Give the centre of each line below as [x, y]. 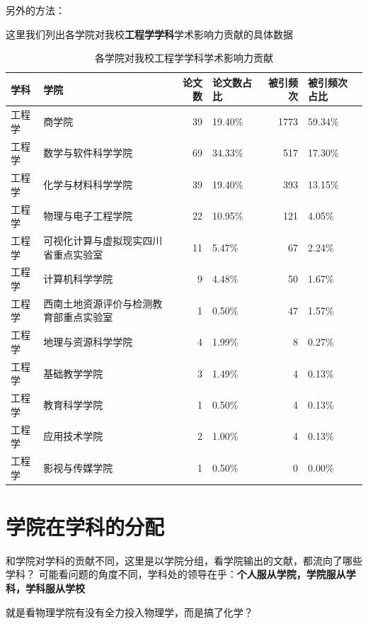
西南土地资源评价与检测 [98, 303]
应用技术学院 [73, 436]
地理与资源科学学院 [88, 342]
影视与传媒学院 [78, 467]
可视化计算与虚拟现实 [93, 240]
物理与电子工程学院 [88, 216]
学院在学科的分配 [85, 526]
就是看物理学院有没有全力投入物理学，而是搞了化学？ [130, 612]
